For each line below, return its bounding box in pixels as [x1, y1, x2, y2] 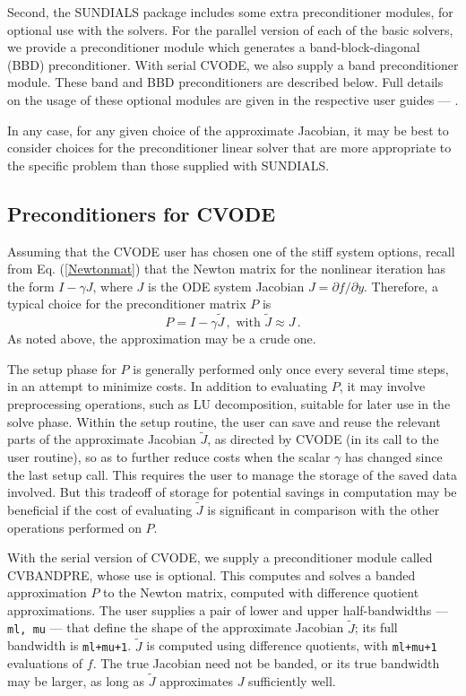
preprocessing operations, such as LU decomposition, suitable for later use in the [7, 394, 451, 413]
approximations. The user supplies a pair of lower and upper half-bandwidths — [7, 600, 448, 619]
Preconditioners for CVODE [7, 199, 276, 227]
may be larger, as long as [7, 672, 145, 691]
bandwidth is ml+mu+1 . [7, 636, 132, 655]
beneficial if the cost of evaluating [7, 500, 193, 518]
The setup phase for [7, 359, 116, 378]
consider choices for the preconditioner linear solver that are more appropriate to [7, 138, 452, 157]
